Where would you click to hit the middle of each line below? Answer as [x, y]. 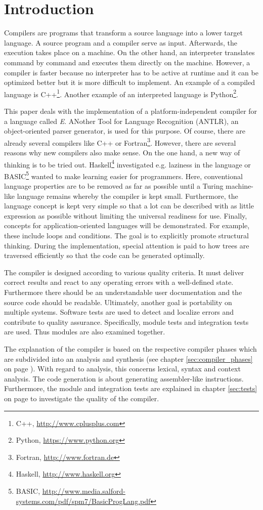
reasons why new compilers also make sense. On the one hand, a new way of [122, 152]
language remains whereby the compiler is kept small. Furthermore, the [127, 196]
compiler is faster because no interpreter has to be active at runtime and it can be [131, 72]
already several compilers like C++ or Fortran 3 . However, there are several [120, 142]
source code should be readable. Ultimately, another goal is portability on [118, 302]
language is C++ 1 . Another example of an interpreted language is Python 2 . [121, 93]
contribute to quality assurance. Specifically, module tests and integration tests [126, 322]
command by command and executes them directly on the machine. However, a [127, 62]
